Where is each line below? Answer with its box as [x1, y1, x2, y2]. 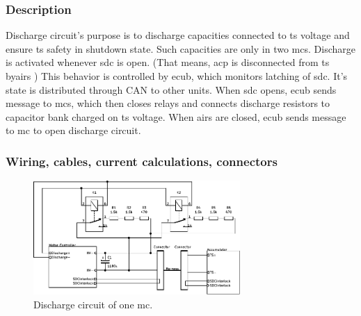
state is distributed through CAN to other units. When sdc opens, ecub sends [6, 82, 337, 97]
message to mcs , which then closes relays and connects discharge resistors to [6, 96, 330, 110]
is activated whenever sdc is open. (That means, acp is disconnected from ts [6, 55, 330, 69]
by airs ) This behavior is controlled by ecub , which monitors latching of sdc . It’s [6, 69, 348, 83]
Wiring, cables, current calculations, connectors [6, 152, 278, 169]
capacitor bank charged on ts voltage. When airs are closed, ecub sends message [6, 109, 346, 124]
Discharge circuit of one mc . [33, 297, 153, 311]
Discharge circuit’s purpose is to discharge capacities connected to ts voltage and [6, 28, 350, 42]
